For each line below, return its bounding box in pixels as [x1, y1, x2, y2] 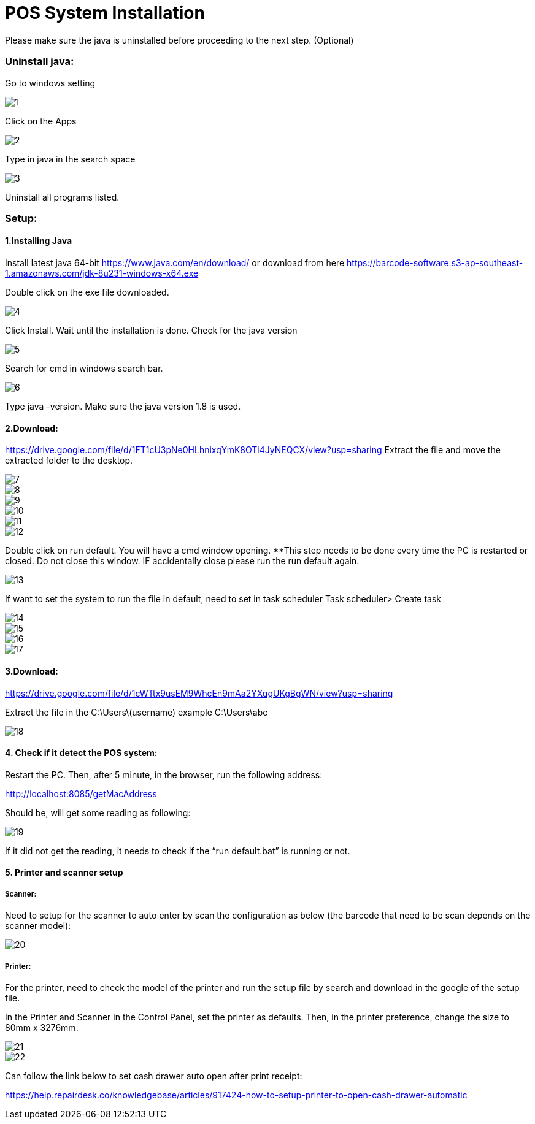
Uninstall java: [5, 55, 74, 68]
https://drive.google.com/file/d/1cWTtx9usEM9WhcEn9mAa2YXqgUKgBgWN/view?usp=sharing [5, 687, 393, 698]
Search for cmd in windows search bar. [5, 363, 163, 374]
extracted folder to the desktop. [5, 455, 133, 466]
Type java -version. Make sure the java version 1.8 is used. [5, 401, 241, 412]
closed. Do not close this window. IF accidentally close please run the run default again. [5, 556, 360, 567]
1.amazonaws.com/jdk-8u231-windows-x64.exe [5, 268, 199, 279]
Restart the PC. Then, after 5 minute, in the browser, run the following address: [5, 769, 323, 780]
